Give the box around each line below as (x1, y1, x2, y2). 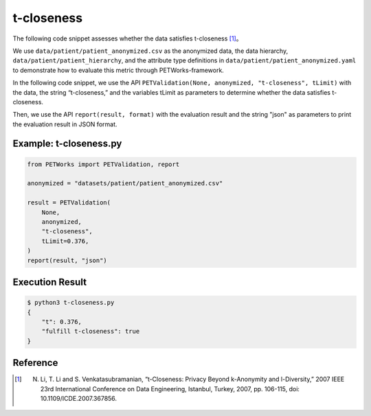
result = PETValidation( (27, 199, 111, 207)
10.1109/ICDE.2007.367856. (40, 395, 117, 403)
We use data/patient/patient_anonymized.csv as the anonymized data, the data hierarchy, (12, 47, 289, 55)
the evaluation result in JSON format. (12, 120, 117, 128)
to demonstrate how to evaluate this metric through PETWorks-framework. (12, 66, 225, 74)
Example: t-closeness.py (12, 138, 122, 150)
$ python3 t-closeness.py (27, 299, 115, 307)
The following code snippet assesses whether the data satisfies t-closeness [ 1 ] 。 (12, 34, 243, 43)
